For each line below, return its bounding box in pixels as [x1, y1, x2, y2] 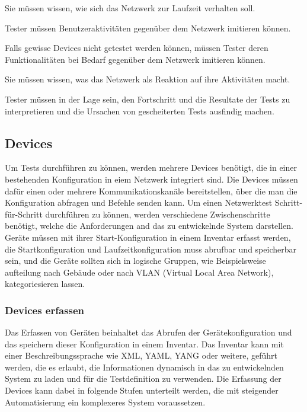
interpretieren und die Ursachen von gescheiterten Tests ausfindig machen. [5, 104, 274, 117]
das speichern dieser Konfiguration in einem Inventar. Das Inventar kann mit [5, 337, 284, 350]
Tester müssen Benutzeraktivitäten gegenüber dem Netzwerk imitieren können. [5, 21, 291, 34]
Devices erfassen [5, 302, 85, 317]
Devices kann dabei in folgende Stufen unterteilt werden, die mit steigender [5, 384, 279, 397]
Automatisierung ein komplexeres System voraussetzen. [5, 395, 206, 408]
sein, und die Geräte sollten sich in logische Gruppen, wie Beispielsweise [5, 254, 266, 267]
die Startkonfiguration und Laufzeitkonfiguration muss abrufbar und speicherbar [5, 242, 296, 255]
